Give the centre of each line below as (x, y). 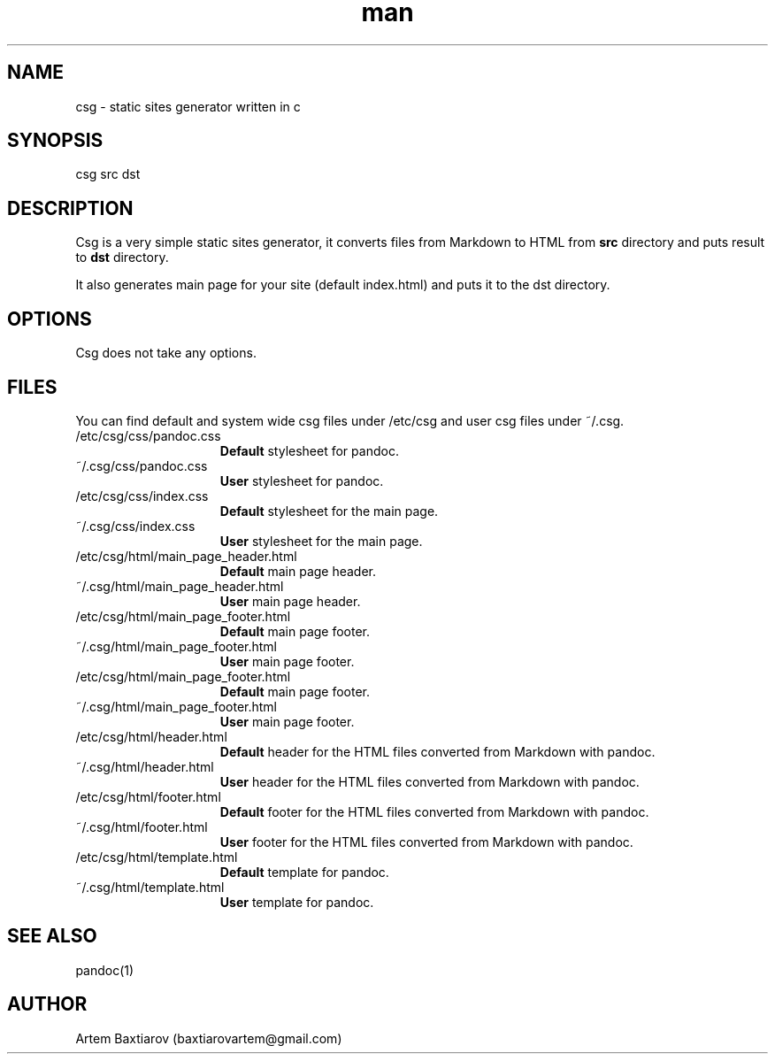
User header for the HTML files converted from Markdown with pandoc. (430, 781)
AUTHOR (47, 1004)
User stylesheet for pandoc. (302, 481)
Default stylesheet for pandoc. (309, 450)
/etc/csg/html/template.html (157, 857)
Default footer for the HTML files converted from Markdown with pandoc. (434, 811)
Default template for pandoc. (304, 872)
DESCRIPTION (70, 208)
